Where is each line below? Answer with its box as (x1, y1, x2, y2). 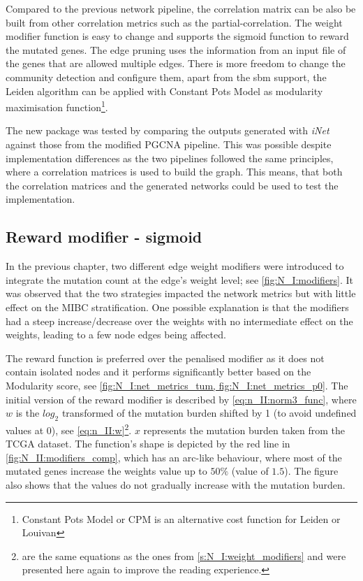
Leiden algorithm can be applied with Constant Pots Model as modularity (6, 83, 323, 98)
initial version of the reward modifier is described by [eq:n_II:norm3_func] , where (6, 392, 357, 406)
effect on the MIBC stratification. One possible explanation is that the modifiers (6, 299, 349, 314)
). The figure (284, 464, 339, 478)
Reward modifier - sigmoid (6, 226, 202, 248)
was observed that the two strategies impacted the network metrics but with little (6, 286, 356, 301)
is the (15, 406, 40, 420)
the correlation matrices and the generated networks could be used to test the (6, 178, 339, 192)
